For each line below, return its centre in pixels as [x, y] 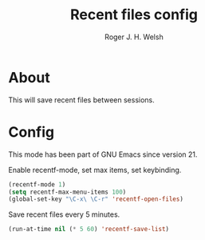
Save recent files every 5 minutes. [64, 214]
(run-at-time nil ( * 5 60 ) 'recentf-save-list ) [89, 230]
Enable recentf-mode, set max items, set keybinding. [95, 170]
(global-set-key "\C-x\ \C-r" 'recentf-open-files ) [96, 199]
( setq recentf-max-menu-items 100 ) [67, 192]
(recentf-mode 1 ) [37, 184]
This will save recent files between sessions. [82, 100]
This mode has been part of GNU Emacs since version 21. [103, 154]
